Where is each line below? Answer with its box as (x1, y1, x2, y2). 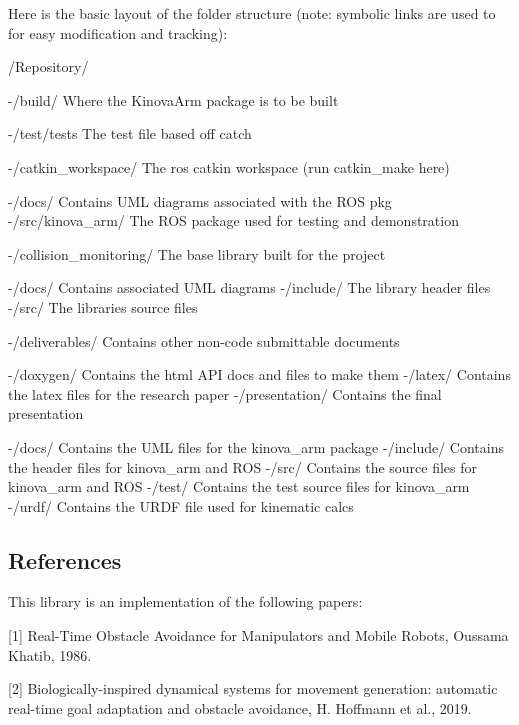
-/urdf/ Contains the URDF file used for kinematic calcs (8, 495, 354, 516)
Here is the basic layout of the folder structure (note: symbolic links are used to (8, 3, 496, 23)
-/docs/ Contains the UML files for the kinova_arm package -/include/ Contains (8, 436, 505, 457)
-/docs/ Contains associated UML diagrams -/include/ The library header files (8, 277, 491, 298)
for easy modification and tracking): (8, 22, 228, 43)
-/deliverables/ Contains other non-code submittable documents (8, 330, 400, 351)
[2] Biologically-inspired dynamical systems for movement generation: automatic (8, 678, 498, 699)
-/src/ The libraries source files (8, 296, 198, 317)
